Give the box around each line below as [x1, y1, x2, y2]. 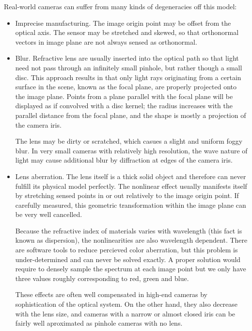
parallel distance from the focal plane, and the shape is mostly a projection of [15, 110, 246, 120]
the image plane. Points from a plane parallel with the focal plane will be [15, 91, 233, 101]
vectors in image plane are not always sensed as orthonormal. [15, 36, 197, 47]
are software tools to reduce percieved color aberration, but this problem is [15, 245, 238, 255]
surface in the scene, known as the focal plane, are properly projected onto [15, 82, 236, 92]
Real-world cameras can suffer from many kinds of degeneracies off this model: [4, 1, 237, 11]
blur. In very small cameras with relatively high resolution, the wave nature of [15, 145, 248, 155]
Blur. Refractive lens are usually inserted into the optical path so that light [15, 53, 239, 63]
